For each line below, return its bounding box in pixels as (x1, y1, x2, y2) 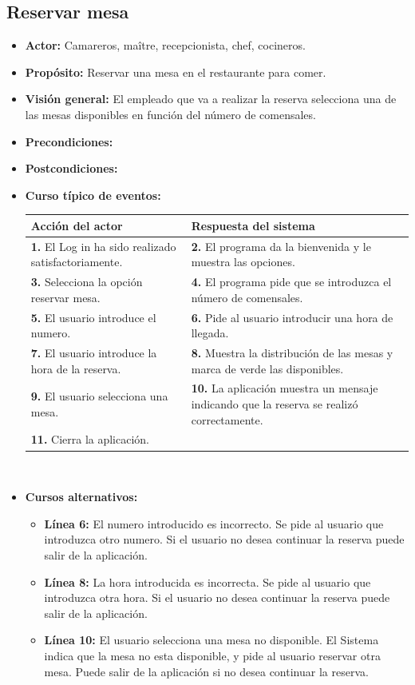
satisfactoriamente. (30, 253, 123, 270)
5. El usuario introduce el (30, 309, 156, 325)
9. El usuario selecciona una (30, 388, 168, 404)
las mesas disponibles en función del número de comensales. (25, 106, 316, 122)
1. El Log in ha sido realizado (30, 237, 176, 254)
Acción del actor (30, 217, 123, 233)
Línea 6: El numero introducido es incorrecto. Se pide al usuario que (44, 515, 384, 532)
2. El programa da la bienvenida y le (191, 237, 371, 254)
